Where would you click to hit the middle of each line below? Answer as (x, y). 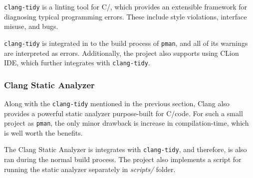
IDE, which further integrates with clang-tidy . (77, 63)
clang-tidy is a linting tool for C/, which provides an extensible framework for (126, 6)
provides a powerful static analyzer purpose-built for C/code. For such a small (124, 113)
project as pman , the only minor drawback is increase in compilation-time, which (126, 123)
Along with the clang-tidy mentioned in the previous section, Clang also (117, 103)
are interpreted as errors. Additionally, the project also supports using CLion (122, 53)
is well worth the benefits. (43, 132)
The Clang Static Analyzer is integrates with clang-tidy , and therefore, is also (126, 149)
